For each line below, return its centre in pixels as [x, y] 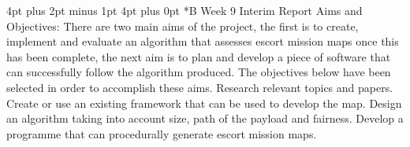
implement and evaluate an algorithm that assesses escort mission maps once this [203, 41]
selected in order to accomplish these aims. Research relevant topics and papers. [200, 87]
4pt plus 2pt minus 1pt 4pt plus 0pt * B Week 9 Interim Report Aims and [184, 10]
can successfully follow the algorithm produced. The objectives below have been [199, 72]
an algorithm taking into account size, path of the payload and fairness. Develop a [205, 118]
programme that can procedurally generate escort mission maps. [162, 133]
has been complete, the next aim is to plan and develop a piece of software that [199, 56]
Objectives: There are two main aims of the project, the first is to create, [183, 26]
